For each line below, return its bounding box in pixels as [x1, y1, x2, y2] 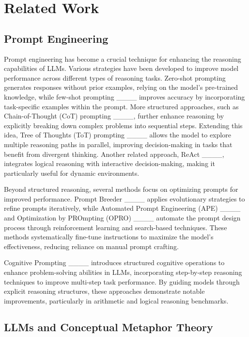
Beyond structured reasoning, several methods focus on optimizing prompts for [4, 184, 238, 194]
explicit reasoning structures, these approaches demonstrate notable [4, 286, 205, 296]
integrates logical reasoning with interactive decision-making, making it [4, 158, 215, 168]
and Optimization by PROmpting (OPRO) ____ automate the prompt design [4, 213, 241, 223]
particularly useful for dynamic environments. [4, 168, 140, 178]
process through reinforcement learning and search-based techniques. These [4, 222, 227, 232]
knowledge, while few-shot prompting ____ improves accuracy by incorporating [4, 91, 245, 101]
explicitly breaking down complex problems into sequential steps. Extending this [4, 120, 243, 130]
